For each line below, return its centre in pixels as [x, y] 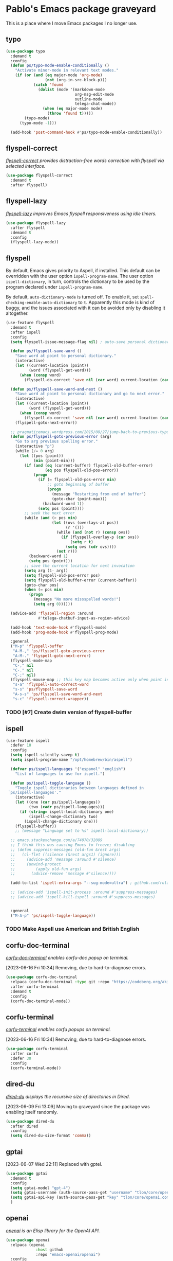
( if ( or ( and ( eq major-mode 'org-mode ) [59, 75]
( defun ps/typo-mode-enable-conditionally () [60, 66]
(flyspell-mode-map [31, 661]
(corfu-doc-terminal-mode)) [41, 1001]
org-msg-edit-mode [94, 94]
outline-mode [89, 99]
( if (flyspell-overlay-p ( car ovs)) [100, 537]
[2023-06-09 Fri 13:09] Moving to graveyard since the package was [78, 1106]
